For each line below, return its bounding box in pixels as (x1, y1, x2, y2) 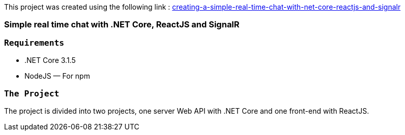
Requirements (4, 38, 65, 48)
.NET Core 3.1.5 (24, 56, 76, 65)
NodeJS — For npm (24, 72, 90, 81)
